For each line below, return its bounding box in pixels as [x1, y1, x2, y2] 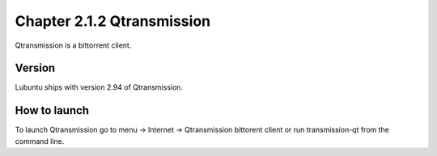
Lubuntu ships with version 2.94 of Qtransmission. [15, 82, 184, 92]
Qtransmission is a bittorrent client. [15, 40, 132, 50]
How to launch [15, 103, 89, 117]
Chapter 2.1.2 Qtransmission [15, 12, 210, 30]
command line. [15, 136, 65, 145]
